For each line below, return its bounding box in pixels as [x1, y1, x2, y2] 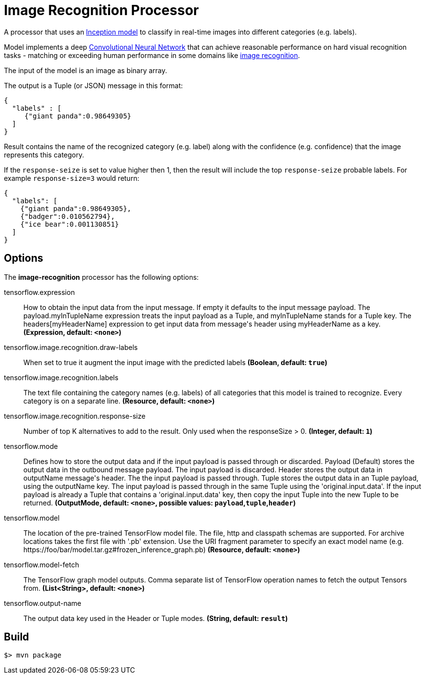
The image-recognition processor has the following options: [4, 272, 199, 281]
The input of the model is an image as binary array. [4, 66, 167, 75]
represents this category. [4, 150, 84, 159]
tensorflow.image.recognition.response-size [4, 411, 146, 420]
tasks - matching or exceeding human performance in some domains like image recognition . [4, 51, 300, 59]
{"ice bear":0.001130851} [20, 220, 119, 228]
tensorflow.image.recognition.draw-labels [4, 343, 138, 351]
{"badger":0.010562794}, [20, 212, 115, 220]
